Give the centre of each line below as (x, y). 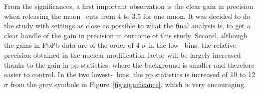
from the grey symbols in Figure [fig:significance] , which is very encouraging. (128, 84)
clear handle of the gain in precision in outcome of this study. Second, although (126, 35)
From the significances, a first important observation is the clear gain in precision (129, 6)
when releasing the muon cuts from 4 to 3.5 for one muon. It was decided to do (127, 16)
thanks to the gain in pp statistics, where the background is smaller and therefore (129, 64)
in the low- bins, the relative (192, 45)
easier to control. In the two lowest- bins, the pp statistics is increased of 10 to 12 (130, 74)
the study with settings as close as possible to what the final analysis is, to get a (127, 26)
